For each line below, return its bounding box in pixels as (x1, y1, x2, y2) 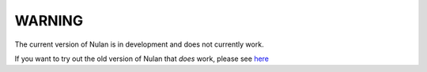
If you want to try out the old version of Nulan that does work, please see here (14, 54, 269, 63)
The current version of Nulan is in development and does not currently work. (14, 40, 264, 49)
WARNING (14, 12, 83, 29)
